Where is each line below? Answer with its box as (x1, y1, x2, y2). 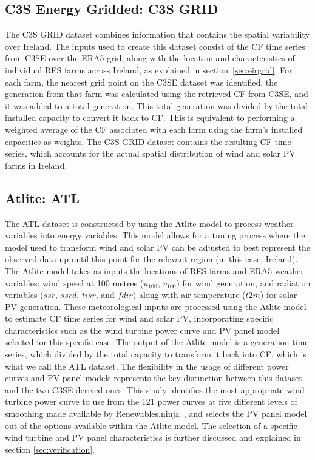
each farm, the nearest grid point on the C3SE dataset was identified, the (5, 75, 278, 88)
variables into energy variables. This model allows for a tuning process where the (5, 229, 305, 242)
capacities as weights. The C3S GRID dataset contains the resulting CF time (5, 135, 291, 147)
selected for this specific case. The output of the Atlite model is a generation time (5, 336, 309, 348)
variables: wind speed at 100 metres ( (5, 276, 144, 289)
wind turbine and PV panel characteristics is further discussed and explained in (5, 431, 301, 444)
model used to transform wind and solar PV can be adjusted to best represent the (5, 240, 310, 253)
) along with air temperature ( (132, 288, 246, 301)
